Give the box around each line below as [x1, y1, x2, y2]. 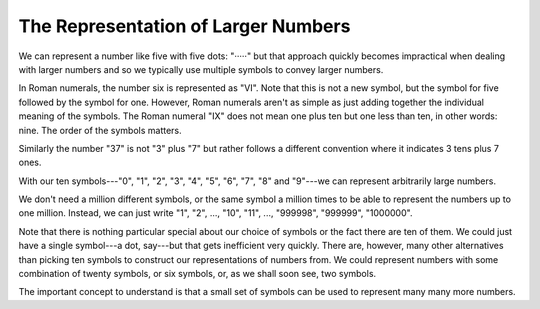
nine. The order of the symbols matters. [18, 124, 182, 136]
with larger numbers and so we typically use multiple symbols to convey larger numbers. [18, 63, 384, 75]
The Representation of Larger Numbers [18, 15, 351, 37]
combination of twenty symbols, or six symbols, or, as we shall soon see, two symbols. [18, 268, 377, 280]
